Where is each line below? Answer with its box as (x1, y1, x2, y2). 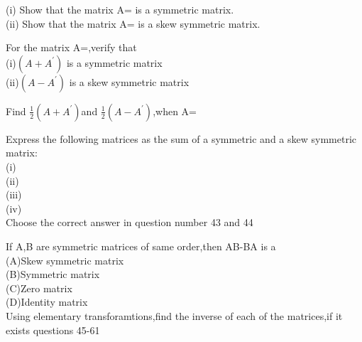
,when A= (153, 103, 197, 118)
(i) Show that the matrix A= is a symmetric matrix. (6, 2, 234, 16)
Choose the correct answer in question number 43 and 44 (6, 215, 253, 230)
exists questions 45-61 (6, 322, 100, 337)
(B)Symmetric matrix (6, 267, 100, 282)
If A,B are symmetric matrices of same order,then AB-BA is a (6, 238, 276, 253)
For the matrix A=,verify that (6, 40, 137, 55)
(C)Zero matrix (6, 280, 72, 295)
